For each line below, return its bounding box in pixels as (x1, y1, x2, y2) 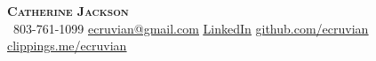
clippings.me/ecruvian (7, 36, 127, 55)
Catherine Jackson (7, 2, 129, 19)
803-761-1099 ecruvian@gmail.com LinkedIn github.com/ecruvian (12, 19, 369, 37)
